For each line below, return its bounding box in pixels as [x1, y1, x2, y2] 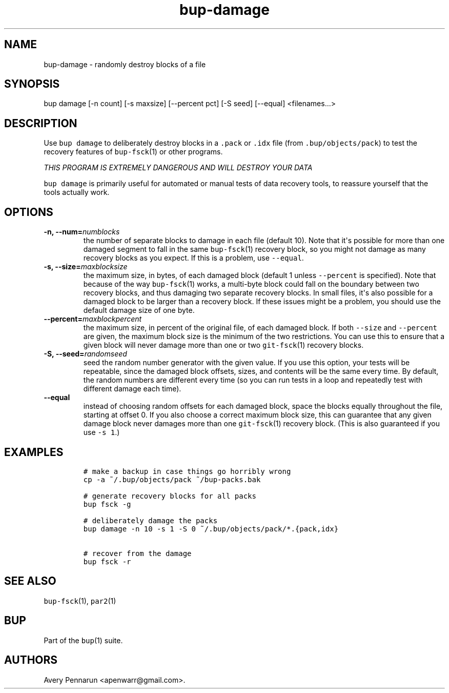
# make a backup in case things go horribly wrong [83, 467, 291, 476]
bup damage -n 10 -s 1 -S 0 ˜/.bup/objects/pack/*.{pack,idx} [83, 524, 339, 533]
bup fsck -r [83, 557, 131, 566]
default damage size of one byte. [83, 306, 195, 315]
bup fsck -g [83, 500, 131, 508]
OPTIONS [4, 205, 53, 219]
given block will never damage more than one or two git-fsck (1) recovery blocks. [83, 341, 364, 350]
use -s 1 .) [83, 428, 120, 437]
